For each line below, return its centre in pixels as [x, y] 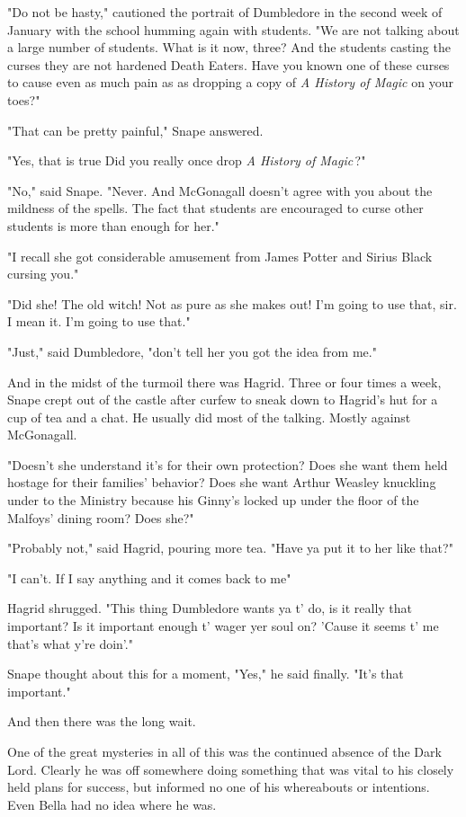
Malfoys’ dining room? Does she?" [101, 517]
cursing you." [43, 274]
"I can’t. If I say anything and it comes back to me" [149, 577]
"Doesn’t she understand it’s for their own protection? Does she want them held [228, 464]
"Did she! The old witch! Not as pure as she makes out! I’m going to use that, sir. [232, 303]
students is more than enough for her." [113, 225]
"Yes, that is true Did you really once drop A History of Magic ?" [187, 160]
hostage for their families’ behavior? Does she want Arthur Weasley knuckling [222, 482]
